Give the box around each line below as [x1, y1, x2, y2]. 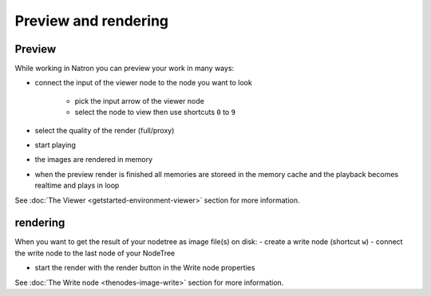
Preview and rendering [14, 12, 169, 30]
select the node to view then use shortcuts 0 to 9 [74, 108, 235, 117]
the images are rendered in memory [34, 155, 153, 164]
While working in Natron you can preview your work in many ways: [14, 64, 235, 73]
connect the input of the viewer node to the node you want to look [34, 78, 253, 88]
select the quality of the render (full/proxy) [34, 125, 175, 135]
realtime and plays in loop [34, 180, 120, 191]
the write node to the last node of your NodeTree [14, 248, 176, 258]
